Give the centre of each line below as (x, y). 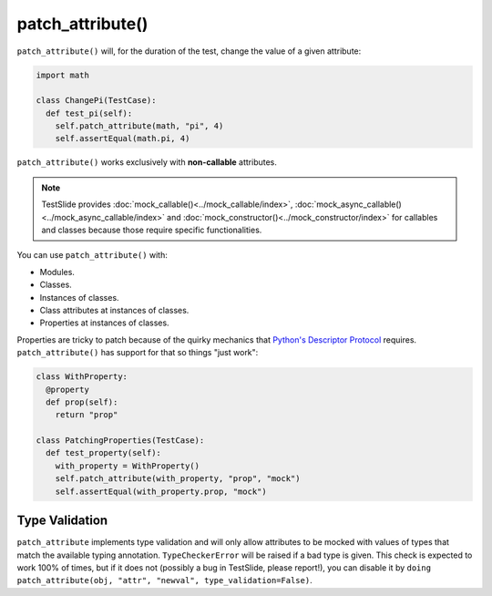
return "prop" (87, 415)
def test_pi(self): (89, 113)
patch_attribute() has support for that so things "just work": (138, 353)
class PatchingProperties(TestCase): (120, 441)
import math (63, 75)
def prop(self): (82, 402)
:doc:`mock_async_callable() (348, 204)
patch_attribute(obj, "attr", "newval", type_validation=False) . (165, 581)
